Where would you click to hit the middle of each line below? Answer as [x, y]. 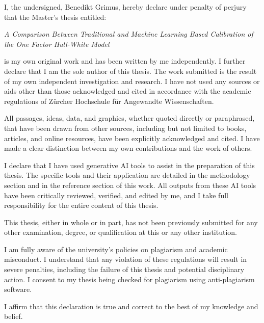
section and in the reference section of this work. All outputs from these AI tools [130, 185]
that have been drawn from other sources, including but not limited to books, [125, 128]
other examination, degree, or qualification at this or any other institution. [121, 232]
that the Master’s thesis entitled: [55, 17]
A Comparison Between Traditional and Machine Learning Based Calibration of [129, 34]
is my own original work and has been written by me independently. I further [125, 61]
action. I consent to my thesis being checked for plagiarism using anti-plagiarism [129, 279]
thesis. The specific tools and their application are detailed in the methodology [127, 175]
